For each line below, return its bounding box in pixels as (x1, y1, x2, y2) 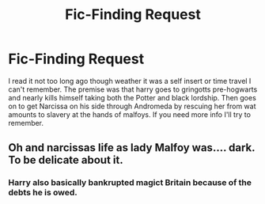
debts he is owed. (8, 187, 78, 198)
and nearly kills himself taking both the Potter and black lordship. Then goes (8, 93, 257, 102)
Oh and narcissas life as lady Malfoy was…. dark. (8, 141, 256, 155)
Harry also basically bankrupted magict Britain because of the (8, 177, 252, 188)
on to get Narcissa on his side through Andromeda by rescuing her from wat (8, 101, 256, 111)
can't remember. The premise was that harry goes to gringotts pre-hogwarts (8, 85, 258, 94)
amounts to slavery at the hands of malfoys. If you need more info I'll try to (8, 109, 252, 119)
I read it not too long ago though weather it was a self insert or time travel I (8, 76, 252, 85)
